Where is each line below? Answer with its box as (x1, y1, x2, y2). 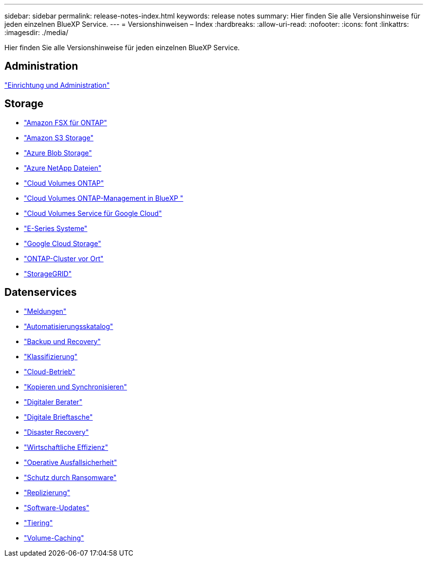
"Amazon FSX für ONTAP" (24, 118, 107, 127)
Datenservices (4, 286, 77, 299)
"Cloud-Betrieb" (24, 367, 75, 376)
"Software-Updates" (24, 503, 90, 512)
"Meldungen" (24, 307, 67, 315)
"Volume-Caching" (24, 533, 84, 542)
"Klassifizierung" (24, 352, 78, 361)
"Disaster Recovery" (24, 427, 89, 436)
